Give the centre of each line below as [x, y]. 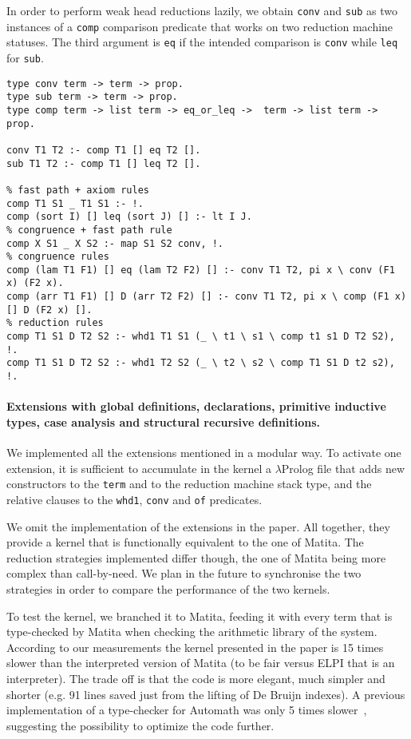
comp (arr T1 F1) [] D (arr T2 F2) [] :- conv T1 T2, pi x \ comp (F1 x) [207, 297]
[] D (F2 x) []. [49, 310]
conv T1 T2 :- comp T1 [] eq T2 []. [104, 150]
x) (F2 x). [35, 283]
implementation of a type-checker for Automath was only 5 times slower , [187, 710]
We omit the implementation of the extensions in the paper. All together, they [198, 526]
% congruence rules [58, 257]
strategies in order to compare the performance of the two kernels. [168, 588]
